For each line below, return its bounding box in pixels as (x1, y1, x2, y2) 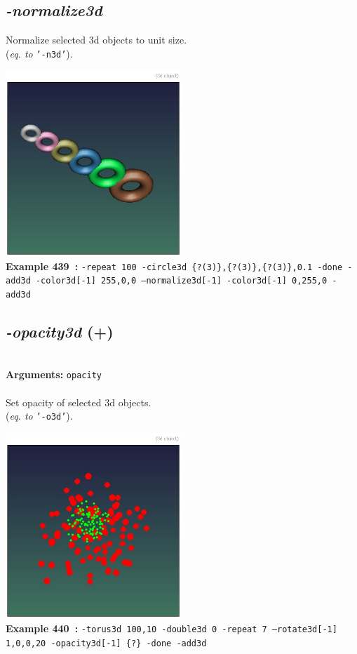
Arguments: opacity (6, 367, 102, 382)
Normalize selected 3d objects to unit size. (6, 32, 187, 47)
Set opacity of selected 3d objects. (6, 394, 151, 409)
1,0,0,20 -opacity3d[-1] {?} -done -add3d (6, 638, 207, 648)
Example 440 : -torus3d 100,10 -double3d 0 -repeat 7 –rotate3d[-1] (6, 621, 337, 636)
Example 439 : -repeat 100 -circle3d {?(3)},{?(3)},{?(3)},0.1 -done (6, 258, 343, 273)
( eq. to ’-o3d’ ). (6, 408, 73, 423)
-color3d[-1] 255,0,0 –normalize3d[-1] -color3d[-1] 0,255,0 (35, 276, 328, 286)
